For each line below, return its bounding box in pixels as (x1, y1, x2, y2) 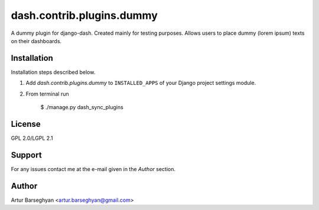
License (11, 119, 41, 129)
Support (11, 150, 42, 160)
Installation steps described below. (11, 68, 96, 76)
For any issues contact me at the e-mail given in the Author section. (11, 165, 175, 172)
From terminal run (25, 90, 69, 97)
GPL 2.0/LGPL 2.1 (11, 134, 53, 142)
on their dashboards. (11, 37, 62, 44)
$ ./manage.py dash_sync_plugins (40, 104, 123, 111)
